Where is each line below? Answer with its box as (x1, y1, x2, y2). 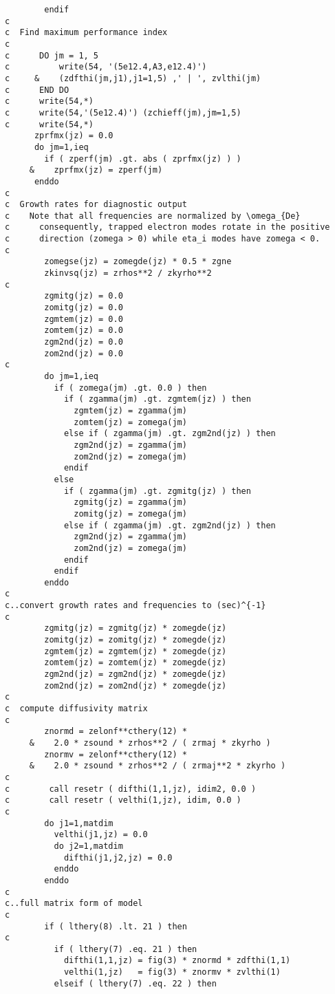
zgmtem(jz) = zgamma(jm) (74, 405, 187, 415)
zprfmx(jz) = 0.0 (34, 131, 114, 141)
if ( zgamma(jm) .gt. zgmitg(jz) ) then (63, 486, 251, 496)
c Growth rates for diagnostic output (5, 199, 187, 210)
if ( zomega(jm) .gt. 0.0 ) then (54, 382, 207, 393)
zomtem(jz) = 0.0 (44, 325, 123, 336)
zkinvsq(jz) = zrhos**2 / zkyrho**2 (44, 268, 212, 279)
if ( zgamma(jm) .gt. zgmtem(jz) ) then (63, 394, 251, 404)
